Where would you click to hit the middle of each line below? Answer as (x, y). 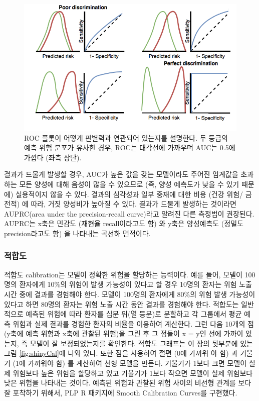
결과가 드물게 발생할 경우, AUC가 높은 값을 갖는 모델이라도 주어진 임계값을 (121, 174)
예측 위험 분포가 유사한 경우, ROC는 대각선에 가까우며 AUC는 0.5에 (130, 147)
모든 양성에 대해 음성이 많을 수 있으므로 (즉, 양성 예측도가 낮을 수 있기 (129, 184)
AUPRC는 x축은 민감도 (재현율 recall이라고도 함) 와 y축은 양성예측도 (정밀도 (124, 223)
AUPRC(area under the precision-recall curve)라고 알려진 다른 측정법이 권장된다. (129, 213)
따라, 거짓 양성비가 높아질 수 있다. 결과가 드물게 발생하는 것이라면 (134, 204)
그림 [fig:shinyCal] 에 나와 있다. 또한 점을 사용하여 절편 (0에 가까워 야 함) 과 (121, 353)
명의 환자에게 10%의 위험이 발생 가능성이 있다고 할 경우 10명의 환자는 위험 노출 (128, 284)
